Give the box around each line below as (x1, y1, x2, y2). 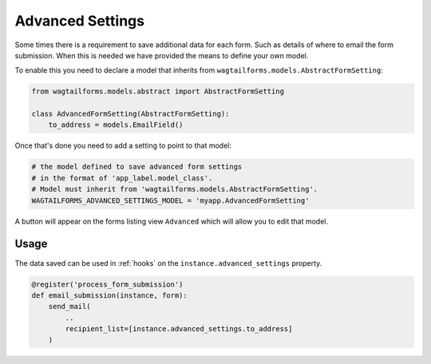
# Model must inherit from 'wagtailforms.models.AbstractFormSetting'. (31, 184, 318, 194)
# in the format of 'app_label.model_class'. (31, 173, 213, 183)
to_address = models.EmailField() (48, 121, 184, 129)
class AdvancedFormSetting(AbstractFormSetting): (31, 109, 230, 119)
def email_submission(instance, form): (31, 291, 188, 299)
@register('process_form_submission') (31, 279, 184, 289)
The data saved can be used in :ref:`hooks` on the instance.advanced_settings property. (14, 258, 322, 267)
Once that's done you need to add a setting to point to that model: (14, 140, 231, 151)
